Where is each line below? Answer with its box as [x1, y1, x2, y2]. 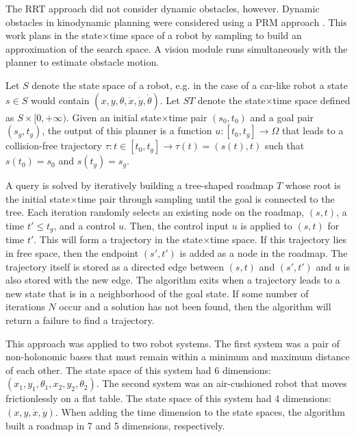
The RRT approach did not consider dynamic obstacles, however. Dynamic [5, 1, 320, 15]
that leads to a [281, 123, 344, 138]
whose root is [285, 178, 341, 192]
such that [264, 138, 305, 153]
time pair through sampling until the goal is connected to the [77, 191, 335, 205]
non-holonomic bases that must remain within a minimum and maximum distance [5, 349, 350, 364]
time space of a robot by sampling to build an [109, 28, 302, 42]
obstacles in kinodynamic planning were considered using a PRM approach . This [5, 14, 347, 29]
